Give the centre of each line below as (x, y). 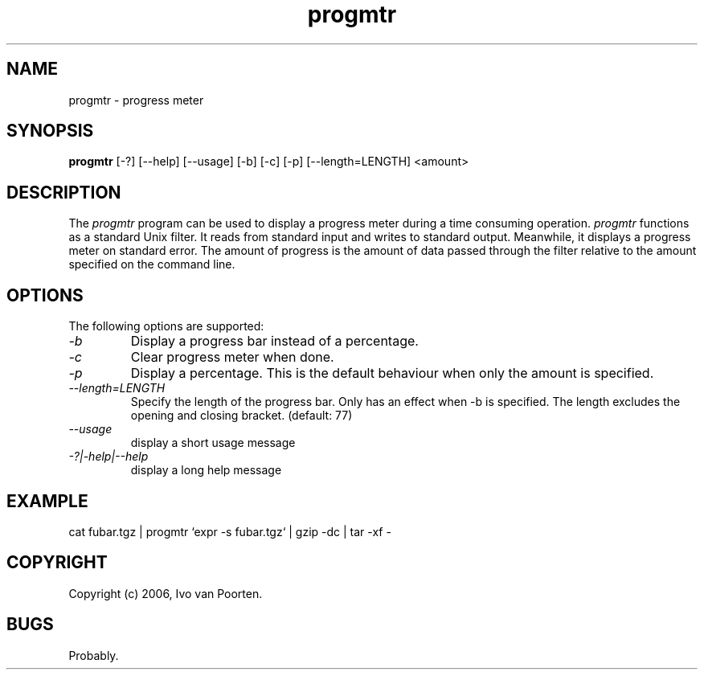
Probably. (94, 655)
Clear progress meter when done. (232, 357)
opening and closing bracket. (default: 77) (241, 416)
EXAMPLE (47, 501)
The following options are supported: (166, 326)
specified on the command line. (152, 264)
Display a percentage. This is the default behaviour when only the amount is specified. (392, 373)
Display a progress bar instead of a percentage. (274, 341)
